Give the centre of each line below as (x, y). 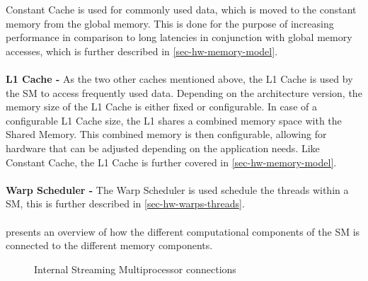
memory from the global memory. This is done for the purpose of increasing (170, 23)
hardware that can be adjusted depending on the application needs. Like (163, 148)
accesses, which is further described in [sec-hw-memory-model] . (142, 51)
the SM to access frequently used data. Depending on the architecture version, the (184, 92)
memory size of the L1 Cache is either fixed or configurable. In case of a (161, 107)
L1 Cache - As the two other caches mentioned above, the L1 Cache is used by (179, 78)
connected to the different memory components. (109, 245)
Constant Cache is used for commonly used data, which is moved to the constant (181, 9)
